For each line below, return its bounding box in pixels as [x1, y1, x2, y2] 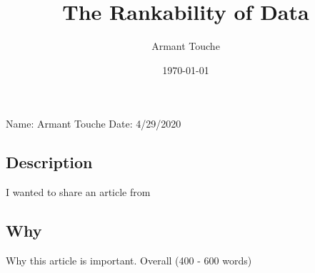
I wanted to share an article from [6, 185, 151, 200]
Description [6, 151, 93, 173]
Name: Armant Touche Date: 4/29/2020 [6, 116, 181, 131]
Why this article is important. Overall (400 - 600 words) [6, 252, 252, 267]
